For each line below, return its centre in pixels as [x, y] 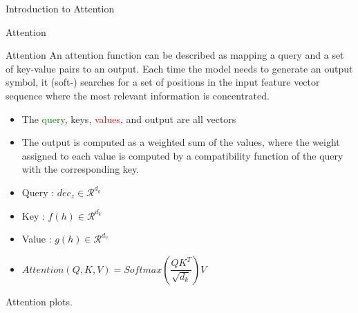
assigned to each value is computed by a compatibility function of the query [182, 155]
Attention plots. [39, 301]
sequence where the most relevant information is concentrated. [138, 95]
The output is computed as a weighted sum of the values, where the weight [181, 142]
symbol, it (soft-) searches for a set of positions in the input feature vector [163, 82]
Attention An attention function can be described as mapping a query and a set [175, 55]
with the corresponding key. [81, 169]
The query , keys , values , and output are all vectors [129, 118]
